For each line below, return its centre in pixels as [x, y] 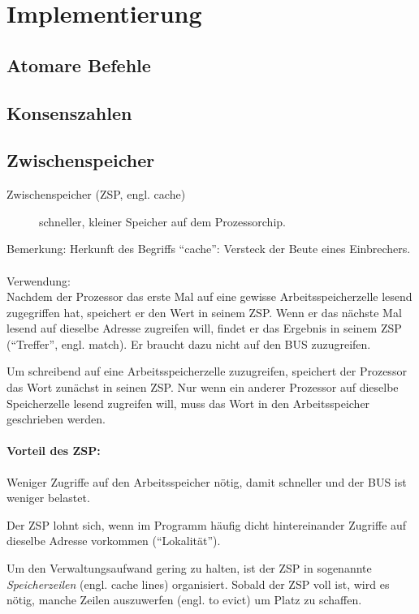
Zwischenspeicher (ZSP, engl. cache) [96, 194]
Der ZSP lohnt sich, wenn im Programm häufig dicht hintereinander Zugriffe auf [207, 524]
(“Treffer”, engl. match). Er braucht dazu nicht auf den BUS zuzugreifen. [189, 343]
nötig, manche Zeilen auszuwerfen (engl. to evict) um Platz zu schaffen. [184, 600]
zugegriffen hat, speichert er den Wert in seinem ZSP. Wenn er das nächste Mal [204, 312]
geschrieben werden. [56, 419]
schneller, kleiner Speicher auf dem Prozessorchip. [162, 221]
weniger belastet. [48, 498]
